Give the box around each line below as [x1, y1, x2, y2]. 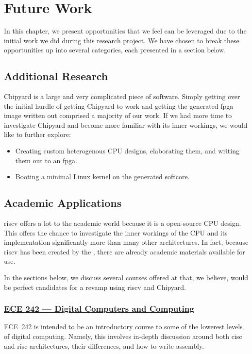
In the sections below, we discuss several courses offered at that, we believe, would [4, 272, 249, 283]
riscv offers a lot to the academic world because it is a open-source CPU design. [4, 218, 241, 228]
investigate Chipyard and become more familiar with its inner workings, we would [4, 119, 248, 130]
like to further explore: [4, 129, 71, 139]
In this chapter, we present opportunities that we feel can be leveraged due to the [4, 26, 247, 36]
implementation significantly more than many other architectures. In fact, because [4, 237, 249, 247]
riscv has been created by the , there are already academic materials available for [4, 246, 245, 256]
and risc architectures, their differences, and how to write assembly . [4, 340, 204, 351]
